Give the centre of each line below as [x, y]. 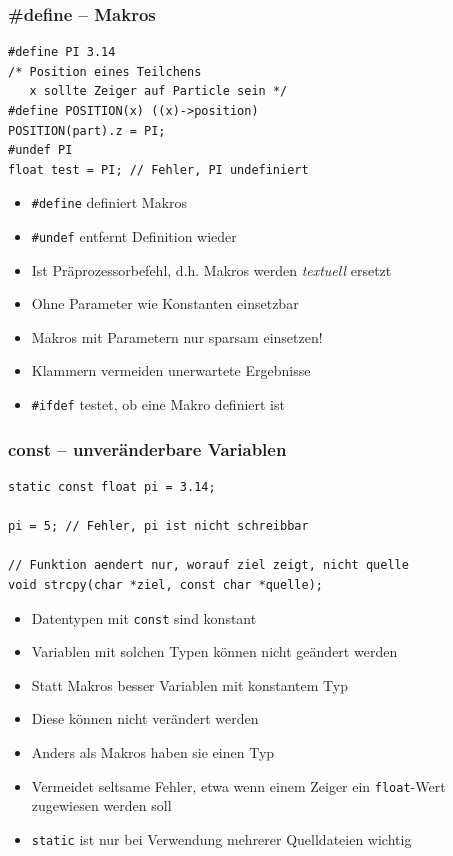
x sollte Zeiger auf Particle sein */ [158, 91]
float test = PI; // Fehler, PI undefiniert [158, 169]
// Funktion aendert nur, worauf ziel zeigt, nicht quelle [208, 565]
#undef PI [40, 150]
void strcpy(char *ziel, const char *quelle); [165, 584]
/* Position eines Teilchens [105, 71]
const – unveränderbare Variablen [147, 448]
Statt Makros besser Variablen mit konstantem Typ [189, 684]
